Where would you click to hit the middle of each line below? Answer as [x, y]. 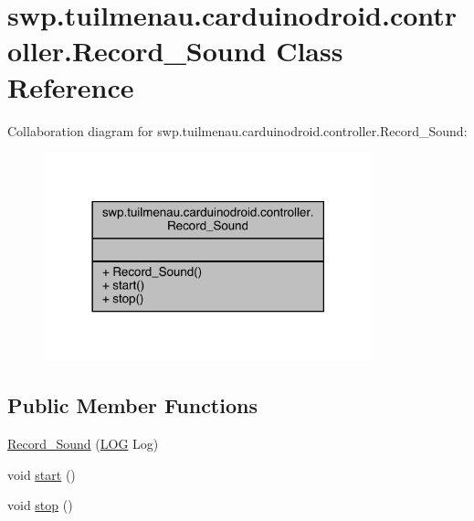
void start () [42, 474]
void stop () [40, 505]
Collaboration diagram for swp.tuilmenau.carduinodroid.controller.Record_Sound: [237, 130]
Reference [71, 86]
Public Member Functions [132, 405]
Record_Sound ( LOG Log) [83, 444]
